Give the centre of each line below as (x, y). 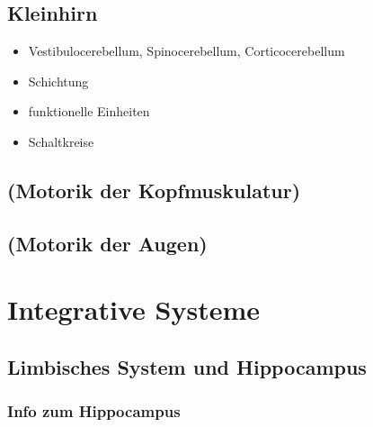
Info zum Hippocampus (94, 411)
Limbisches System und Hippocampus (187, 366)
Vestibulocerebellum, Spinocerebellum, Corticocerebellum (186, 51)
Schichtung (58, 81)
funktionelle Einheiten (89, 111)
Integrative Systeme (133, 309)
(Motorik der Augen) (107, 243)
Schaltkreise (61, 141)
